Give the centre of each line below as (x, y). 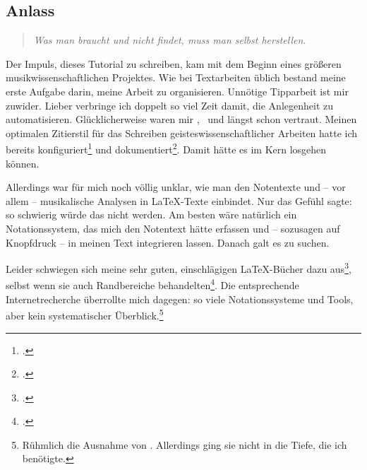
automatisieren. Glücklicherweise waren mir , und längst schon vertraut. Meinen (181, 119)
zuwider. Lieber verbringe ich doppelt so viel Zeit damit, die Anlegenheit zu (169, 105)
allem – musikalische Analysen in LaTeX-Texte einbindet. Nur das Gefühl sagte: (179, 200)
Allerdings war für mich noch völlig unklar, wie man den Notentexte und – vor (176, 187)
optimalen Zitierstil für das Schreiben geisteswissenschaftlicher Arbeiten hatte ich (182, 133)
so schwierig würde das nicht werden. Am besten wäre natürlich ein (151, 215)
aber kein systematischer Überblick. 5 (85, 314)
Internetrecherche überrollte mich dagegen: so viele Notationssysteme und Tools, (180, 299)
